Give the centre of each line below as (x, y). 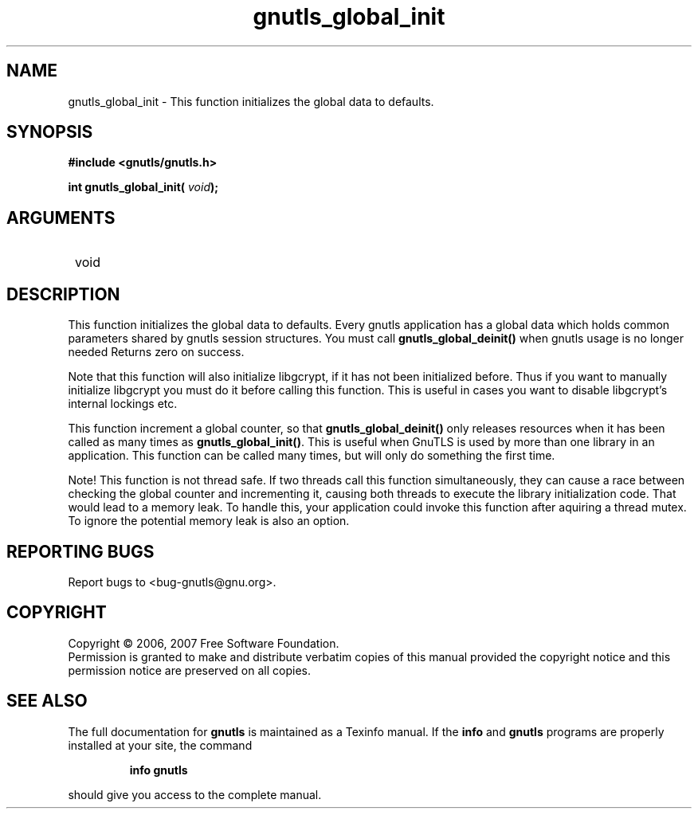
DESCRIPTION (63, 294)
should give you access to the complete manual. (195, 794)
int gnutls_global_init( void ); (143, 187)
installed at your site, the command (160, 745)
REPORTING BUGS (80, 551)
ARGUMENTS (61, 217)
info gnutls (159, 770)
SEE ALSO (47, 701)
